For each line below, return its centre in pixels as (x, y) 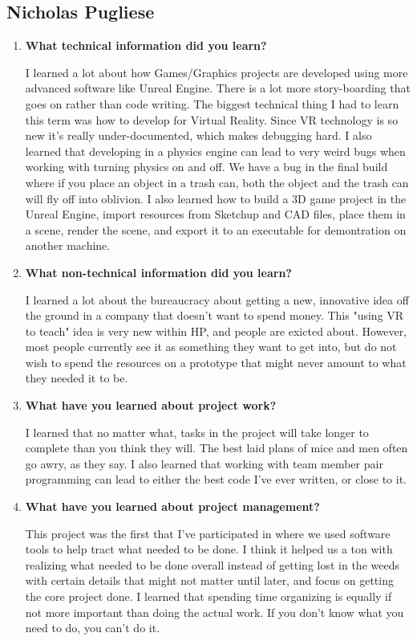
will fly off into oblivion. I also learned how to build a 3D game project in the (216, 198)
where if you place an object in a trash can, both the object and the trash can (217, 182)
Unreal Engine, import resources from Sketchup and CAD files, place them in (215, 214)
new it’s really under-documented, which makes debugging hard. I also (198, 135)
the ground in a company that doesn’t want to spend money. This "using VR (215, 315)
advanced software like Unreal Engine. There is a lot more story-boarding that (218, 88)
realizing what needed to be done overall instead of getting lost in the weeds (212, 564)
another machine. (68, 245)
